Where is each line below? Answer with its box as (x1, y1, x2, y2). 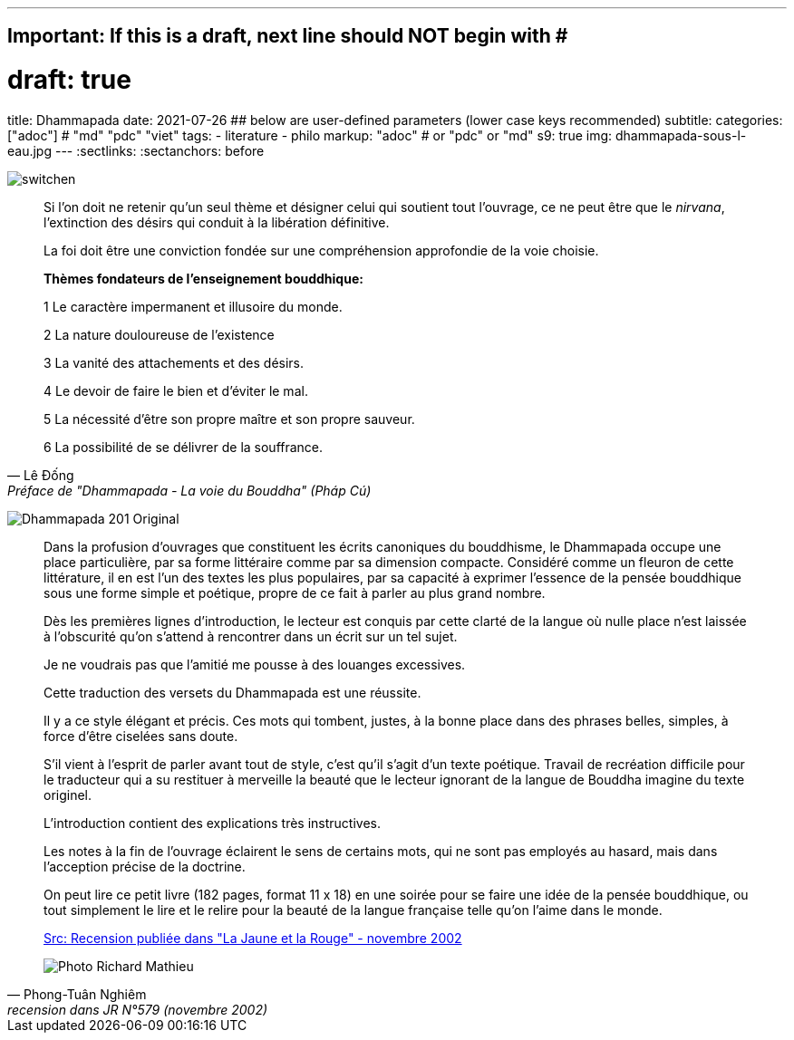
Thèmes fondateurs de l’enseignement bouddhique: (44, 270, 363, 286)
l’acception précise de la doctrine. (44, 858, 246, 874)
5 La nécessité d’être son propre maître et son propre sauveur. (44, 410, 415, 427)
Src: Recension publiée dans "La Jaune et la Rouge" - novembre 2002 (44, 929, 462, 946)
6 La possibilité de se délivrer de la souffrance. (44, 438, 324, 455)
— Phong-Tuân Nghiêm (7, 986, 147, 1002)
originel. (44, 786, 92, 803)
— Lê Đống (7, 467, 74, 483)
